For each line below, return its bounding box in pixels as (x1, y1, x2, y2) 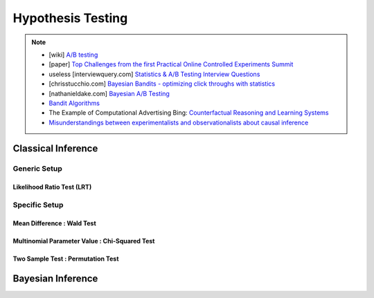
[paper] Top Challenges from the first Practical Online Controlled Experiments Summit (48, 60, 294, 68)
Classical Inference (12, 142, 98, 155)
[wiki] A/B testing (48, 50, 98, 59)
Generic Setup (12, 164, 62, 174)
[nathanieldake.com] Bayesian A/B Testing (48, 89, 170, 97)
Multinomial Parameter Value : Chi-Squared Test (12, 236, 155, 245)
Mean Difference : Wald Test (12, 218, 96, 227)
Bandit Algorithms (48, 99, 100, 107)
